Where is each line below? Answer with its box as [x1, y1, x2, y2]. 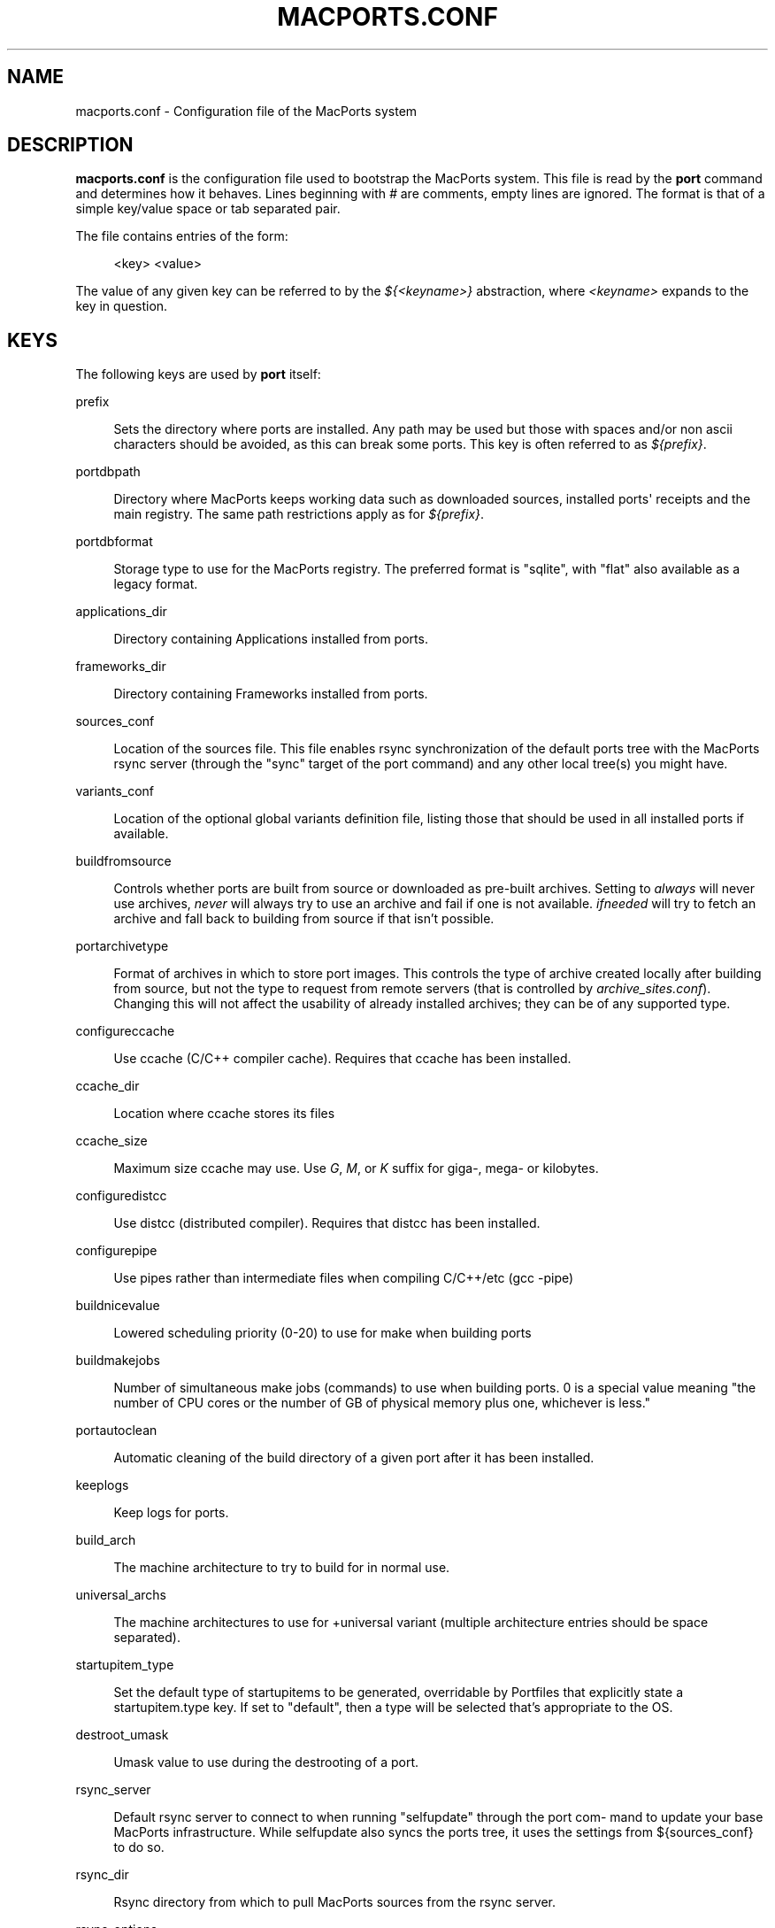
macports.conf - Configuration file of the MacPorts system [75, 103, 418, 119]
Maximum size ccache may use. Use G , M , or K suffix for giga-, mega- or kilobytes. [113, 1161, 599, 1176]
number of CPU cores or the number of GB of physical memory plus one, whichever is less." [113, 1395, 651, 1411]
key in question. [75, 298, 168, 314]
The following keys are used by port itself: [75, 366, 321, 382]
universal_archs [75, 1587, 166, 1603]
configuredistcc [75, 1188, 167, 1204]
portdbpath [75, 464, 141, 480]
